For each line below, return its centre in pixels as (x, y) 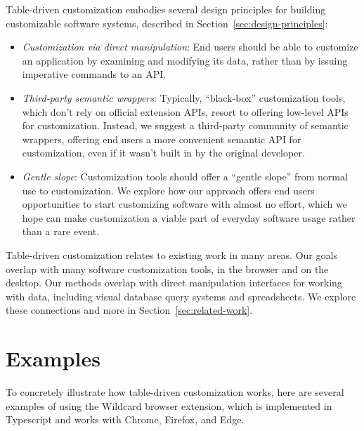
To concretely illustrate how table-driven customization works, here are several (175, 392)
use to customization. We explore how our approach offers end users (168, 190)
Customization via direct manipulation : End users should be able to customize (190, 47)
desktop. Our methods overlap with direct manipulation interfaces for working (174, 283)
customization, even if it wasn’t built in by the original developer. (163, 153)
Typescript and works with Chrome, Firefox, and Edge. (125, 419)
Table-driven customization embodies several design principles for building (166, 9)
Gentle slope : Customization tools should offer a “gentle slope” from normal (185, 176)
